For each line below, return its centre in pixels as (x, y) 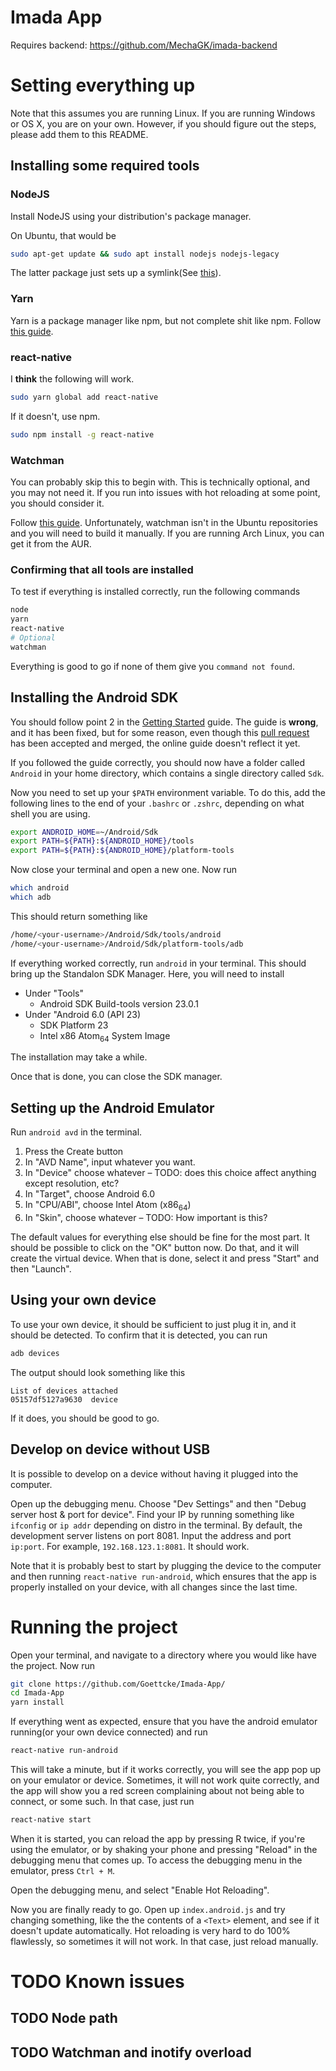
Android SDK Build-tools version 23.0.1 (119, 1003)
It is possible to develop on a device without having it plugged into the (154, 1473)
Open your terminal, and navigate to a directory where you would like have (164, 1655)
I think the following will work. (72, 379)
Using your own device (83, 1300)
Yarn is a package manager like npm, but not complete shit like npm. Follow (166, 320)
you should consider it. (57, 503)
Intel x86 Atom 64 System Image (105, 1036)
